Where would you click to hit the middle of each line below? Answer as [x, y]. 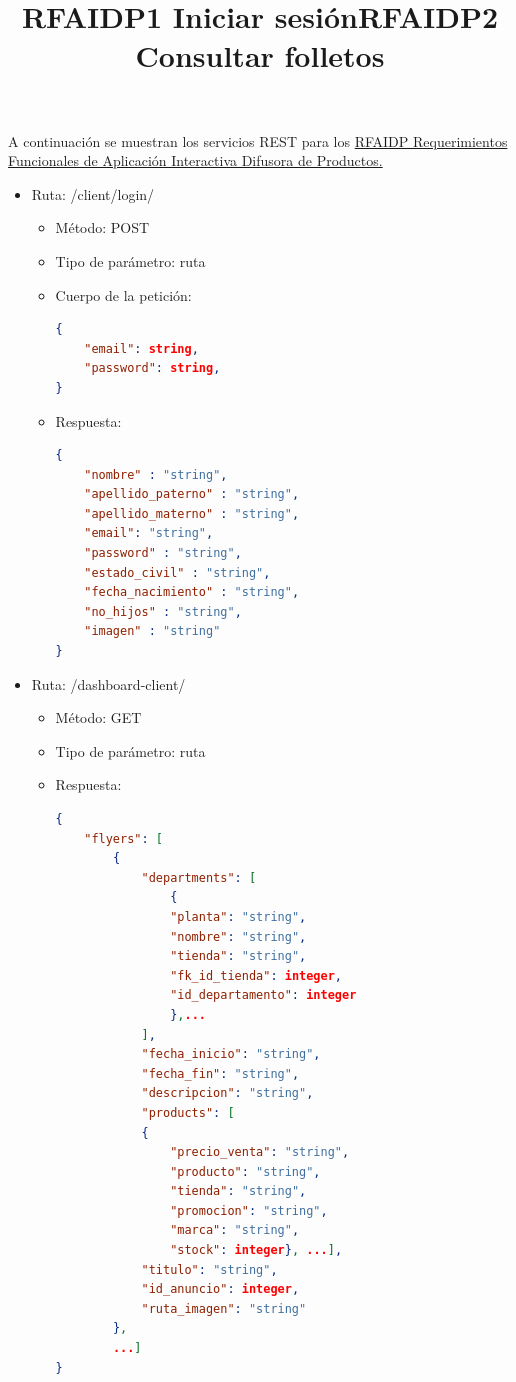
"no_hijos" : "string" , [163, 611]
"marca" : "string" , [235, 1230]
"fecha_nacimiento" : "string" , [192, 592]
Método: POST [102, 227]
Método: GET [98, 717]
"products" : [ [188, 1112]
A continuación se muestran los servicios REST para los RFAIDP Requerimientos [258, 140]
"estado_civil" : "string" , [177, 572]
